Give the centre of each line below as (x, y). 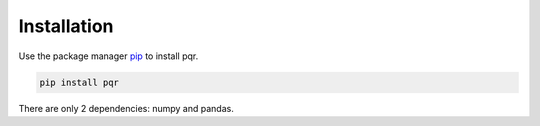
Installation (66, 26)
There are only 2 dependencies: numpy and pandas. (126, 108)
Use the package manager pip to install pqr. (108, 56)
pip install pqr (79, 82)
